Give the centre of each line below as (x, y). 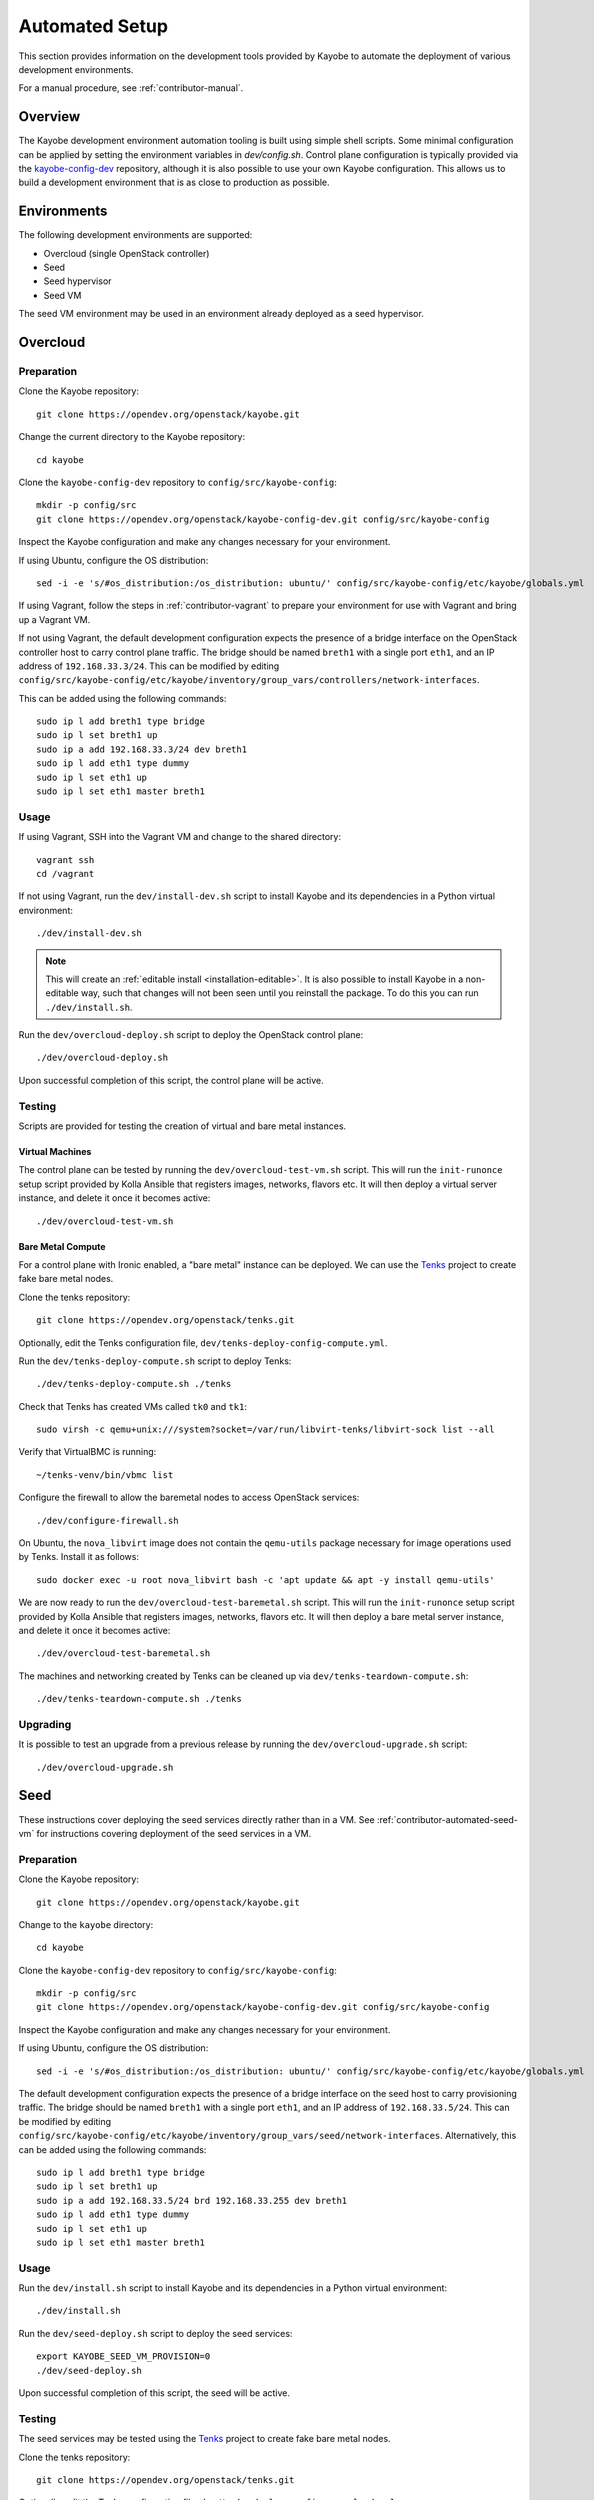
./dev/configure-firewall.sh (107, 1520)
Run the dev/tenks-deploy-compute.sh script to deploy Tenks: (155, 1361)
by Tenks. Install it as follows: (79, 1557)
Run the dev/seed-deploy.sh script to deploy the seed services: (155, 2333)
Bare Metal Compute (62, 1246)
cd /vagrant (65, 873)
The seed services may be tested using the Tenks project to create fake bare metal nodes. (204, 2439)
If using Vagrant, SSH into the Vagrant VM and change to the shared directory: (180, 837)
